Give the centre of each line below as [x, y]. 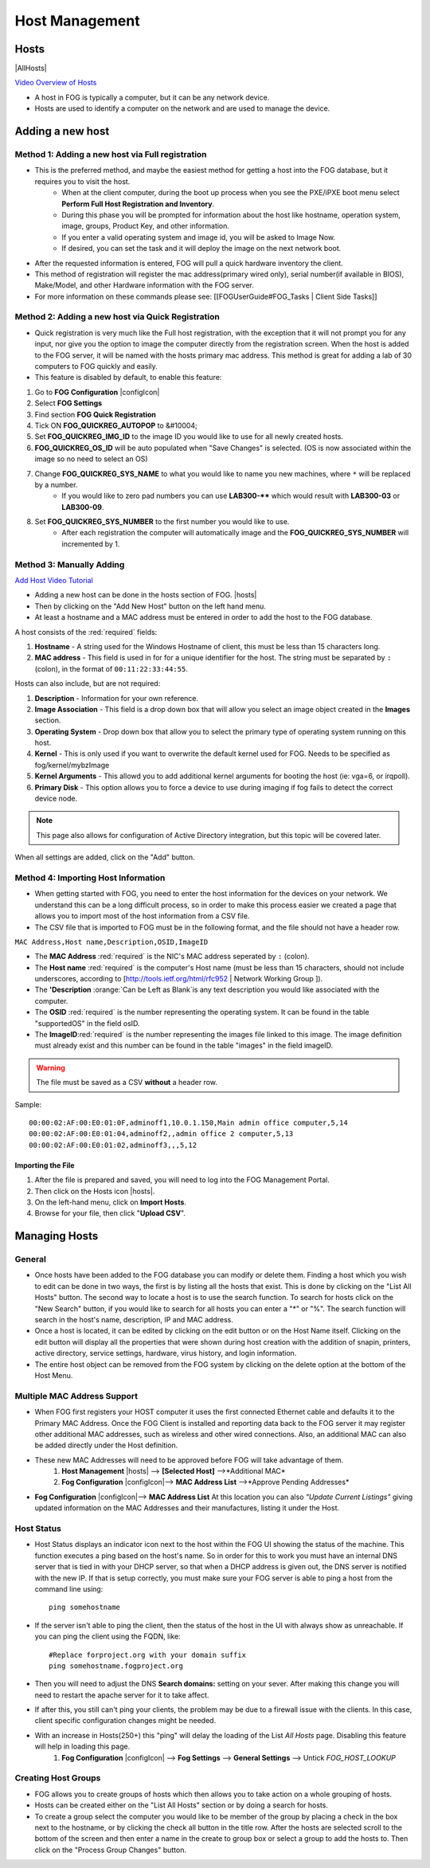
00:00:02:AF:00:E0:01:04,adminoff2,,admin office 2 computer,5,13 [161, 1134]
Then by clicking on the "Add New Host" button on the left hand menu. [150, 606]
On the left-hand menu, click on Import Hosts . [111, 1202]
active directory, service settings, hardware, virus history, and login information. [166, 1353]
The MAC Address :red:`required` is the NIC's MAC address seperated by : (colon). [172, 957]
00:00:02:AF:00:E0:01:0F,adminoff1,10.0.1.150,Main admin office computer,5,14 [188, 1122]
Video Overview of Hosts [56, 83]
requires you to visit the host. [82, 181]
